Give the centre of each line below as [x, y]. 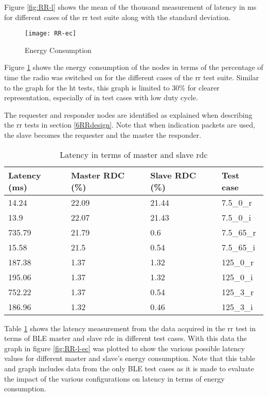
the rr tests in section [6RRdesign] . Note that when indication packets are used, [130, 125]
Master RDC [98, 175]
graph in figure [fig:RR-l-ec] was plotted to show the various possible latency [124, 348]
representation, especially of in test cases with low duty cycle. [101, 97]
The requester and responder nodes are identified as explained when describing [128, 114]
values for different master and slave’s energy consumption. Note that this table [130, 358]
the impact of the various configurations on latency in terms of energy [114, 378]
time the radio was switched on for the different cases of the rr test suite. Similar [132, 77]
